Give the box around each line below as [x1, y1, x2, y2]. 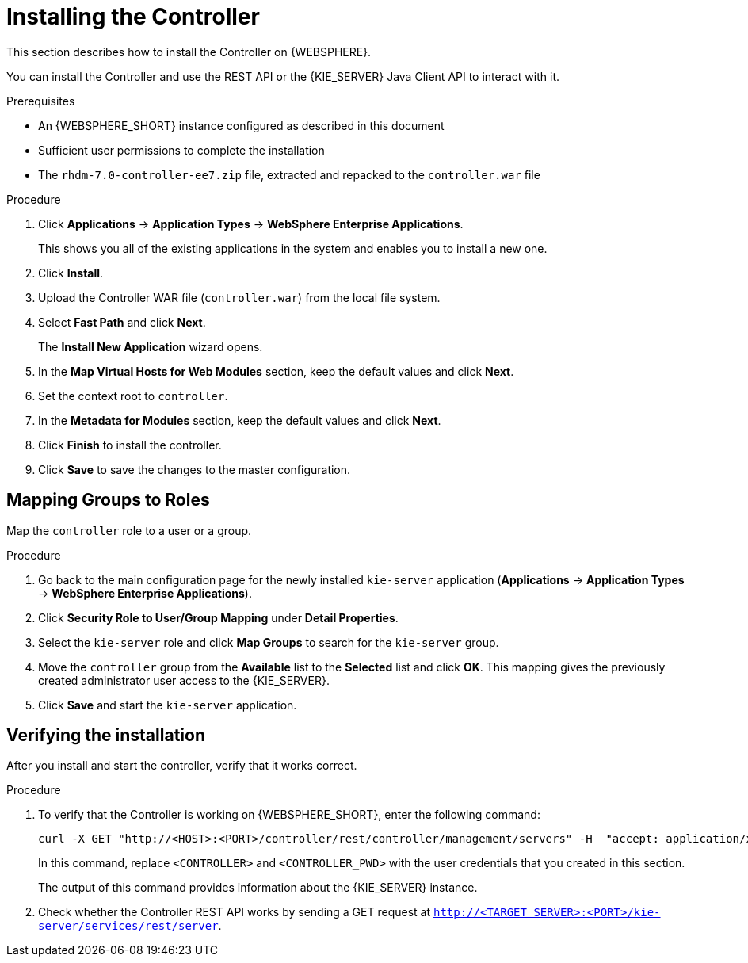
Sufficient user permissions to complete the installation [38, 143, 325, 157]
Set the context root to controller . [38, 388, 228, 403]
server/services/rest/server [38, 919, 219, 933]
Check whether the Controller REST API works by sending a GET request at [38, 905, 431, 919]
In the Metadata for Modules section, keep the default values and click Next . [38, 413, 441, 427]
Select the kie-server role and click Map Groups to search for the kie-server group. [38, 635, 499, 649]
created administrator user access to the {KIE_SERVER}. [38, 673, 330, 687]
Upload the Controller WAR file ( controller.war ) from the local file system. [38, 290, 441, 304]
